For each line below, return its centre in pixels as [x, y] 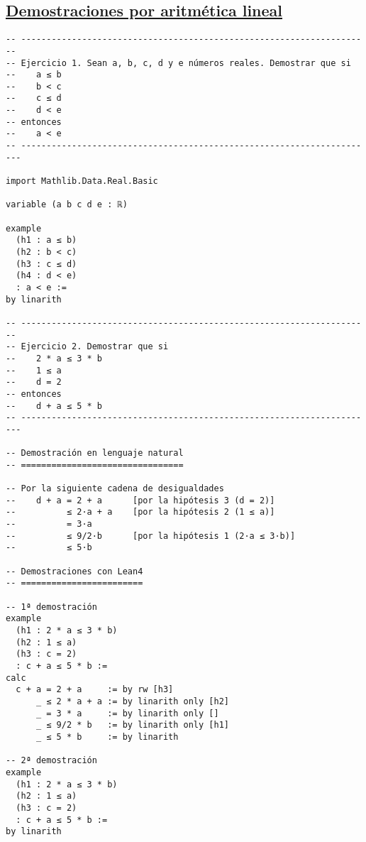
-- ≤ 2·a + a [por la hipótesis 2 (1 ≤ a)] [140, 512]
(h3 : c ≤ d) [46, 264]
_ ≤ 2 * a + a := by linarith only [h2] [132, 701]
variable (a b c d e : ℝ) [67, 205]
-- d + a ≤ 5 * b [54, 406]
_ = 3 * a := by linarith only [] [127, 713]
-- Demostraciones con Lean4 [74, 571]
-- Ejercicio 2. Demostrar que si [87, 347]
